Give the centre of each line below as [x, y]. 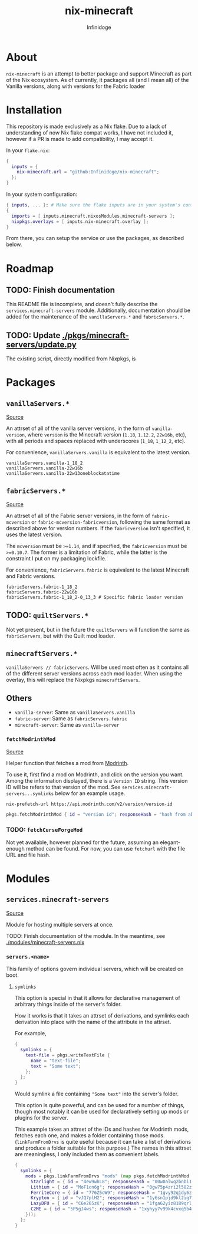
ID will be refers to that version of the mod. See [63, 787]
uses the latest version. [34, 534]
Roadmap [30, 268]
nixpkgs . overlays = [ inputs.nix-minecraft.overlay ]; [80, 221]
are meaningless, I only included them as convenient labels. [87, 1154]
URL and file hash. [28, 855]
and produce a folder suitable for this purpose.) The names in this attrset [103, 1148]
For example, [30, 1033]
